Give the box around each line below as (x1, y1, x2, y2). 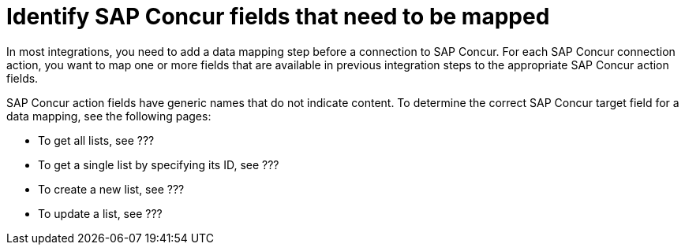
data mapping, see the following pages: (6, 109, 211, 123)
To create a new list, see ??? (38, 182, 185, 196)
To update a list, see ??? (38, 206, 163, 220)
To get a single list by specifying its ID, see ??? (38, 157, 279, 172)
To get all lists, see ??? (38, 133, 155, 147)
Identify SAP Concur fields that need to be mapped (6, 3, 550, 30)
